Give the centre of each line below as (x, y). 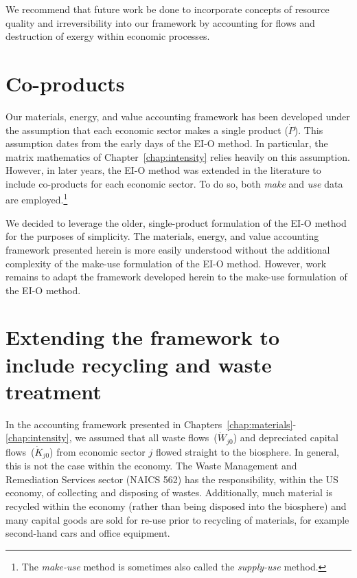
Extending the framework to (143, 337)
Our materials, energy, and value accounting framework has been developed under (178, 116)
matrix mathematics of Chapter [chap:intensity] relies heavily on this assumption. (178, 156)
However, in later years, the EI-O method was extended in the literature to (163, 170)
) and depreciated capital (286, 437)
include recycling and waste (139, 364)
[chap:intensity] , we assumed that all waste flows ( (112, 437)
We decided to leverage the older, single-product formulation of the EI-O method (176, 222)
